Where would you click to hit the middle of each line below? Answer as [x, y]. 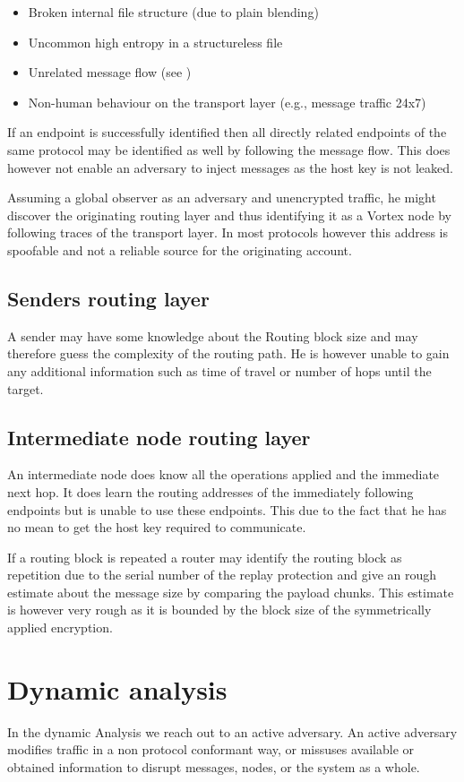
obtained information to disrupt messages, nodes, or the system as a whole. [214, 766]
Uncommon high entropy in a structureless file [155, 42]
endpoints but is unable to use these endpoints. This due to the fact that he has [227, 509]
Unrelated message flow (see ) [110, 72]
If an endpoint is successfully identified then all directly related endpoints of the [227, 132]
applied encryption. [60, 627]
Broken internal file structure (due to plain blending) [173, 12]
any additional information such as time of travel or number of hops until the [219, 370]
